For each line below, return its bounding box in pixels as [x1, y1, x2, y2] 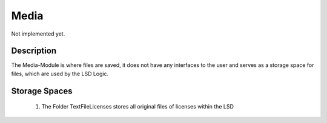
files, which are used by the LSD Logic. [11, 70, 109, 77]
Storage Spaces [11, 86, 73, 96]
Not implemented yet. [11, 30, 65, 37]
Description [11, 46, 57, 56]
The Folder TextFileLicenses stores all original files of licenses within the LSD [41, 103, 234, 110]
